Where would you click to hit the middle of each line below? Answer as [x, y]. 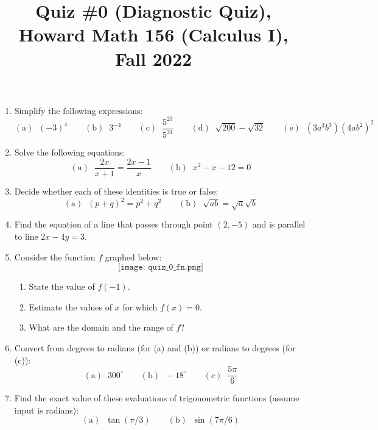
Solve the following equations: [70, 152]
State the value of [62, 286]
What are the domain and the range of [101, 327]
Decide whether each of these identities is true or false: [116, 191]
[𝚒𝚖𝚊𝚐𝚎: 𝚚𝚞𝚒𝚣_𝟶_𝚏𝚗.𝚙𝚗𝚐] [161, 267]
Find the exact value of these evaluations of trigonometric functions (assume [157, 398]
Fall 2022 [153, 58]
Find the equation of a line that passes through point [114, 224]
